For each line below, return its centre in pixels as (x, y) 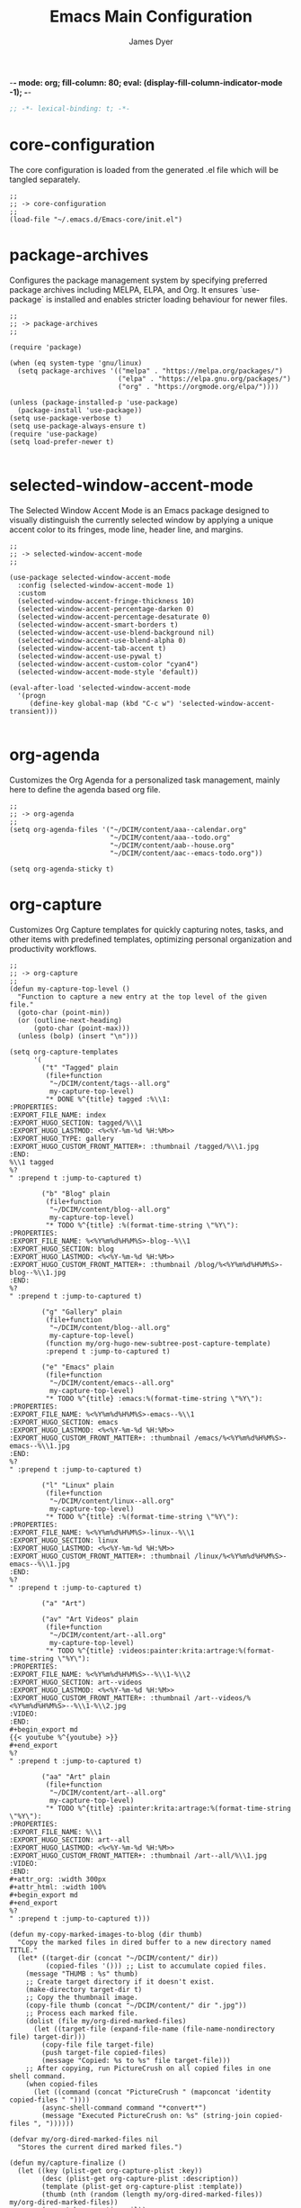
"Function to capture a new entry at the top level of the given (142, 997)
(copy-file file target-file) (98, 2045)
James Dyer (151, 41)
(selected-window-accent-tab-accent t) (92, 648)
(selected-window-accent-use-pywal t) (90, 656)
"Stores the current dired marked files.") (100, 2147)
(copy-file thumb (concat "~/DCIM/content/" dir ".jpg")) (136, 2005)
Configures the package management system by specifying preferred (138, 280)
